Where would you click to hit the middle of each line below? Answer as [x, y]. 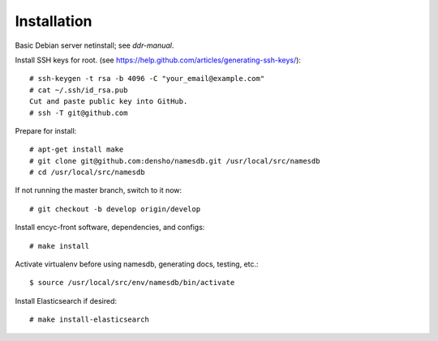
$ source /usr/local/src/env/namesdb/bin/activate [132, 283]
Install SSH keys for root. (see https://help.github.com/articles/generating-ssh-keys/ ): [158, 60]
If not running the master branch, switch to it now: [99, 190]
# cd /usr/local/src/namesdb [87, 173]
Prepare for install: [46, 130]
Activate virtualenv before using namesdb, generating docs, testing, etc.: [137, 264]
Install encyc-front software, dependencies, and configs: [110, 228]
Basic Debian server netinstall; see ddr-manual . [94, 45]
